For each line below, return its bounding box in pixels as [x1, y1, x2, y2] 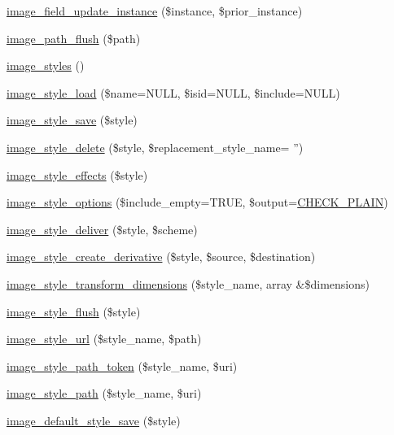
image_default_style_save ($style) [7, 411, 181, 428]
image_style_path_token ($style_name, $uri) [7, 357, 238, 374]
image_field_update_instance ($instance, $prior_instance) [7, 2, 303, 19]
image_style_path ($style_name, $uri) [7, 385, 202, 402]
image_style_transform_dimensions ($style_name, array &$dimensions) [7, 275, 370, 292]
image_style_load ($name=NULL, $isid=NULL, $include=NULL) [7, 84, 340, 101]
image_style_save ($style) [7, 111, 138, 128]
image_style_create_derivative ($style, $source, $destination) [7, 248, 316, 265]
